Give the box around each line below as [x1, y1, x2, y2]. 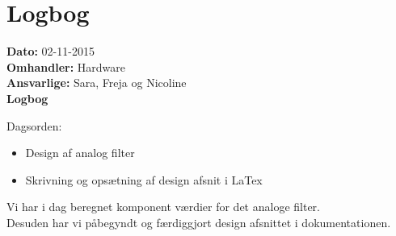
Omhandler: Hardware [6, 58, 125, 75]
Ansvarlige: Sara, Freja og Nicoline [6, 74, 187, 91]
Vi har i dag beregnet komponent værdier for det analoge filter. [6, 198, 320, 215]
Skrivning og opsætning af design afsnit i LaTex [25, 171, 263, 188]
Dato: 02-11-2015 [6, 43, 95, 60]
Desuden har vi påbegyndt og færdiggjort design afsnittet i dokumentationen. [6, 213, 391, 230]
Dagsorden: [6, 117, 62, 134]
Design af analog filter [25, 144, 135, 161]
